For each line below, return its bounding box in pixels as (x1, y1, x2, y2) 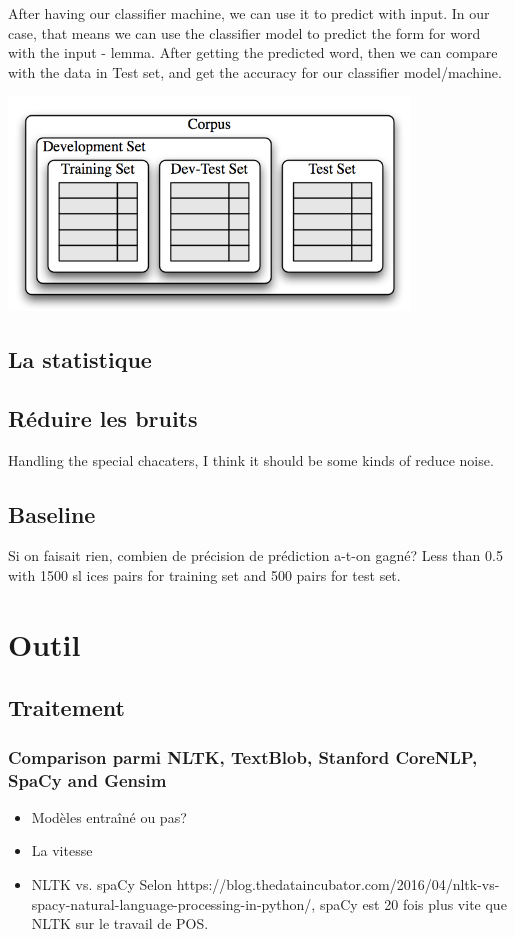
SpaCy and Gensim (8, 767, 167, 792)
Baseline (8, 498, 96, 529)
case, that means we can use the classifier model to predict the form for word (8, 22, 481, 43)
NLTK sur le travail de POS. (31, 913, 209, 934)
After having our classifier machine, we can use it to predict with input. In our (8, 3, 490, 23)
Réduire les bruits (8, 402, 198, 433)
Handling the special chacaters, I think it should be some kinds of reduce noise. (8, 449, 494, 470)
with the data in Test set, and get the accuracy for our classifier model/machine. (8, 61, 502, 82)
